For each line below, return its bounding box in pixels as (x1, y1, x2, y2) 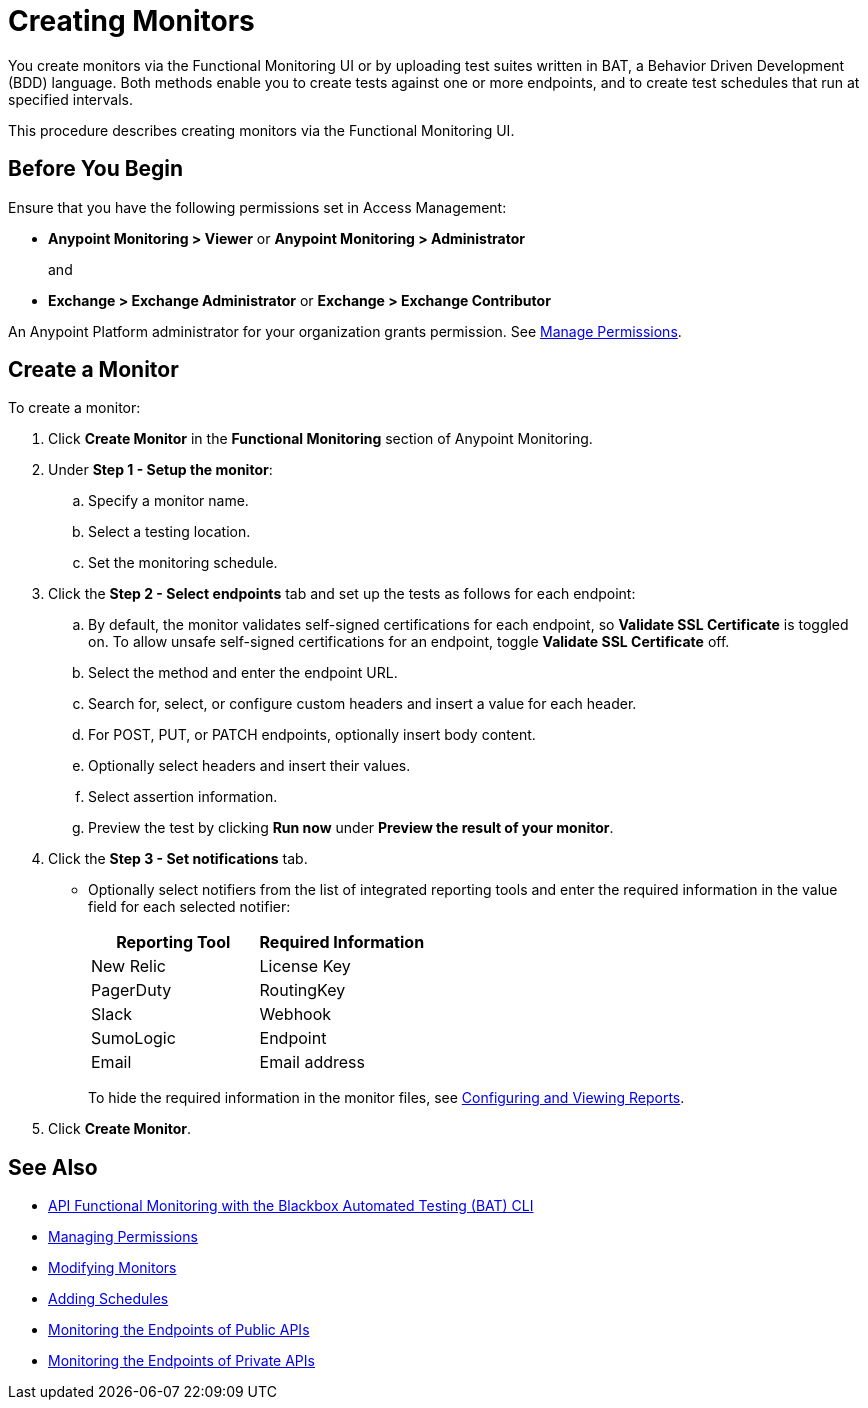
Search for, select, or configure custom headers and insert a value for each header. (88, 695, 637, 713)
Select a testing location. (88, 523, 251, 541)
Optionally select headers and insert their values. (88, 757, 411, 775)
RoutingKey (259, 980, 346, 1001)
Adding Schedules (48, 1290, 169, 1308)
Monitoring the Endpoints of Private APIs (48, 1352, 315, 1370)
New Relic (91, 956, 166, 977)
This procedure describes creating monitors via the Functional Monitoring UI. (8, 121, 515, 139)
